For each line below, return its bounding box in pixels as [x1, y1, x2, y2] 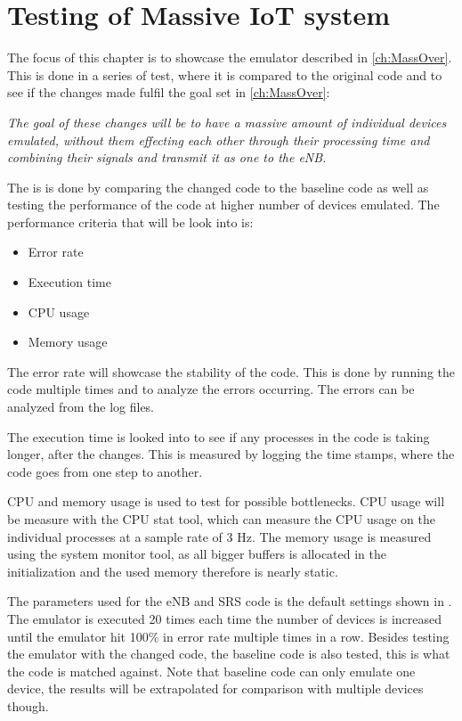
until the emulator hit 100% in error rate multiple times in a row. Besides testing [7, 627, 450, 645]
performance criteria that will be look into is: [7, 212, 254, 231]
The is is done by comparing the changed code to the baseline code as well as [7, 177, 429, 196]
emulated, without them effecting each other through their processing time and [7, 130, 430, 149]
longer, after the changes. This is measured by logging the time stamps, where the [7, 445, 455, 463]
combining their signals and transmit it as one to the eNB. [7, 148, 327, 167]
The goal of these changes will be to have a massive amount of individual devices [7, 112, 447, 131]
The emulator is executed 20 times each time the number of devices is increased [7, 609, 442, 627]
